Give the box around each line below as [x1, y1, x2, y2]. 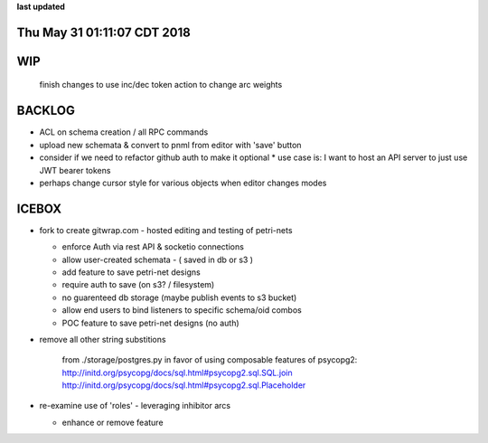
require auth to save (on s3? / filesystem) [61, 279, 215, 290]
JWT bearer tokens [39, 165, 111, 175]
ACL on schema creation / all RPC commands [39, 127, 209, 137]
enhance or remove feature [61, 417, 164, 428]
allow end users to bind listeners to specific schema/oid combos [61, 305, 302, 316]
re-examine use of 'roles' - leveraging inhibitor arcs [39, 401, 230, 411]
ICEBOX [16, 201, 62, 216]
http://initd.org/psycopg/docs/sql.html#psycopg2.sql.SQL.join [61, 367, 293, 378]
